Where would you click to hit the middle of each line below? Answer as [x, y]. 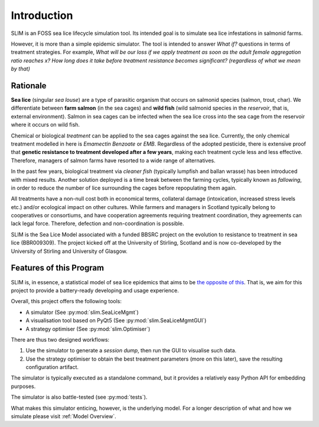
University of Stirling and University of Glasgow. [69, 251]
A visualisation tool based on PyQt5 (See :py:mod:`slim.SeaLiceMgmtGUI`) [116, 320]
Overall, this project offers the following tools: [66, 301]
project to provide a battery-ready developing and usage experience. [95, 290]
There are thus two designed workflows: [60, 339]
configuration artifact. [52, 367]
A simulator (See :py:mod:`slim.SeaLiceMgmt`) [82, 312]
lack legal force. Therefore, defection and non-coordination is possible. [97, 224]
